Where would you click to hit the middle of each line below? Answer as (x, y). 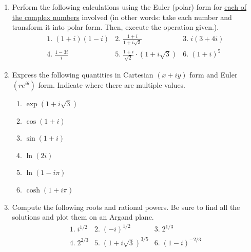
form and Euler (214, 75)
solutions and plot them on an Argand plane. (83, 217)
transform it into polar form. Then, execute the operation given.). (115, 27)
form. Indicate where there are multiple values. (112, 84)
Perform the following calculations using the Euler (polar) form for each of (129, 7)
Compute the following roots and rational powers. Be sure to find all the (126, 207)
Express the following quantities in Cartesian (83, 75)
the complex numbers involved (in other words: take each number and (122, 17)
